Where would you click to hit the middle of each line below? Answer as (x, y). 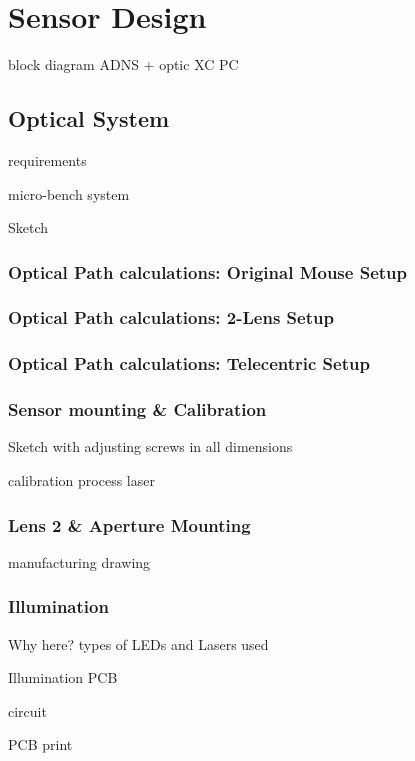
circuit (27, 710)
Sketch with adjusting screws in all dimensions (150, 446)
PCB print (40, 744)
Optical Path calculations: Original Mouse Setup (207, 271)
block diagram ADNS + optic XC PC (123, 64)
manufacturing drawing (79, 561)
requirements (47, 159)
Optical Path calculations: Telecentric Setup (189, 363)
